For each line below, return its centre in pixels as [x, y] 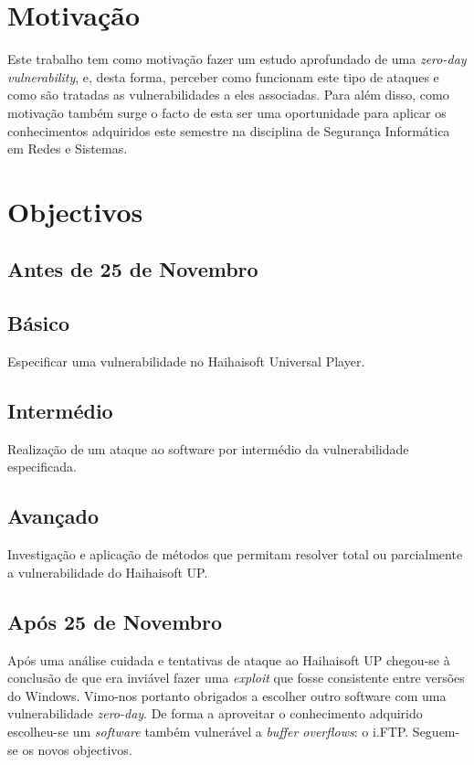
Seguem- [436, 731]
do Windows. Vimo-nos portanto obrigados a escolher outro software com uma [227, 695]
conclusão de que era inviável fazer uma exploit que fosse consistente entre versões [236, 678]
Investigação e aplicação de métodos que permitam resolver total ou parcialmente [235, 554]
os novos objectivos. [77, 749]
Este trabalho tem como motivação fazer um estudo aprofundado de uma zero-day [237, 59]
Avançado [53, 516]
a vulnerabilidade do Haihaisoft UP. [108, 572]
